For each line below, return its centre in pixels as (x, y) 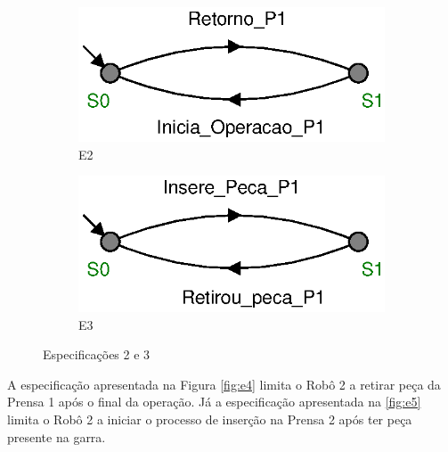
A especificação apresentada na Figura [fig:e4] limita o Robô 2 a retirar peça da (224, 384)
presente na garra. (57, 436)
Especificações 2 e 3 (97, 354)
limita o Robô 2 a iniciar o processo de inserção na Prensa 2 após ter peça (210, 419)
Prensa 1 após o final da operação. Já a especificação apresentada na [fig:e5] (214, 402)
